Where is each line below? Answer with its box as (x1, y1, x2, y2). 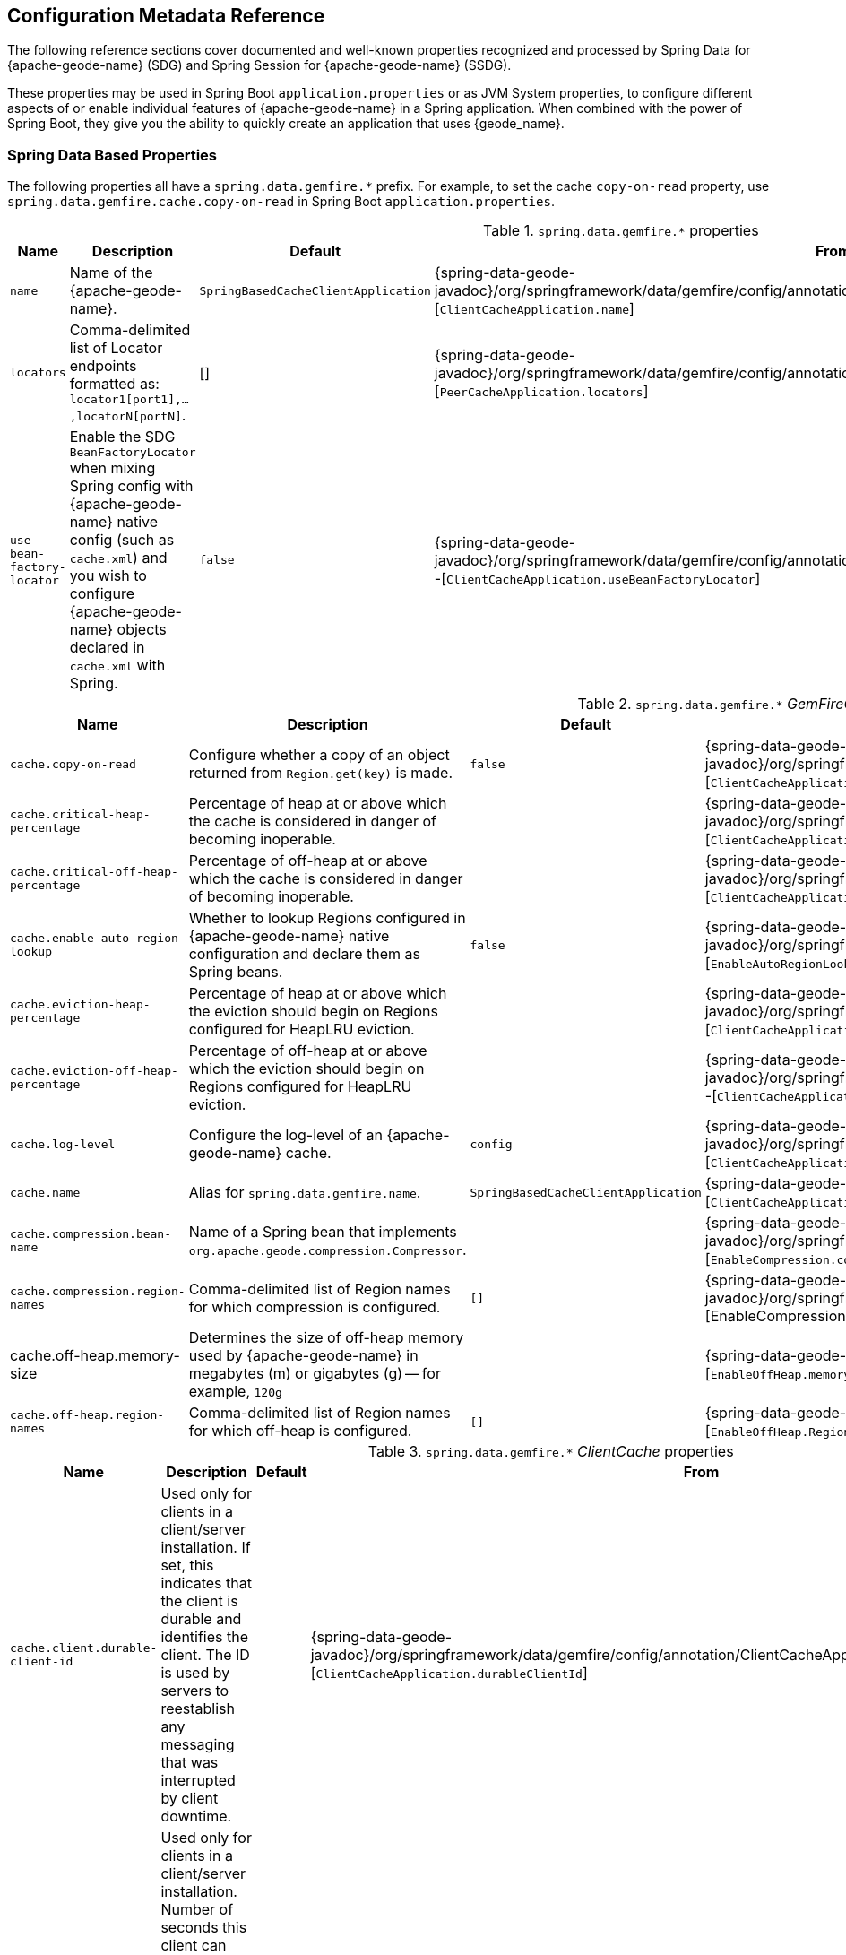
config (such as (69, 531, 175, 549)
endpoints (69, 357, 137, 376)
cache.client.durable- (10, 1641, 158, 1656)
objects (117, 620, 167, 639)
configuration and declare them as (188, 945, 421, 964)
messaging (160, 1735, 235, 1754)
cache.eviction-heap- (10, 998, 151, 1012)
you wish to (69, 567, 147, 585)
